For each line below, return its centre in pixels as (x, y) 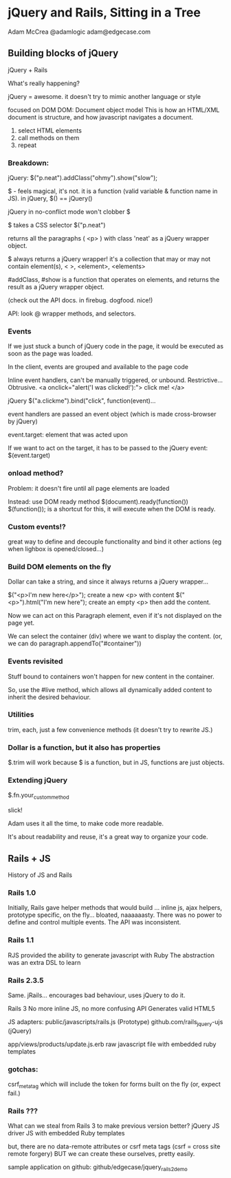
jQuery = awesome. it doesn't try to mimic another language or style (104, 96)
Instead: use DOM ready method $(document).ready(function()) (98, 501)
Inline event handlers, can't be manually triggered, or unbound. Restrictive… (115, 380)
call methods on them (48, 137)
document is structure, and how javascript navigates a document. (101, 117)
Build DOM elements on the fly (60, 566)
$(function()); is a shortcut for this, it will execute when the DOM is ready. (112, 509)
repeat (27, 145)
